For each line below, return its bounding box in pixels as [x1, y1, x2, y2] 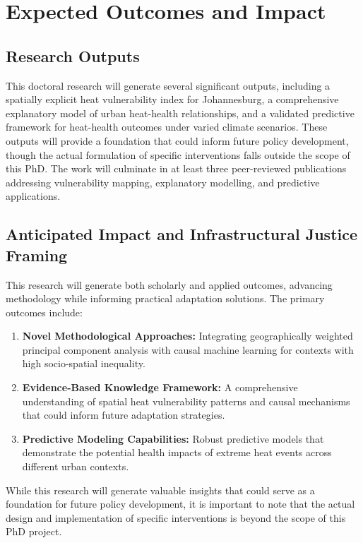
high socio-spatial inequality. [22, 356, 145, 371]
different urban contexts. [22, 459, 129, 474]
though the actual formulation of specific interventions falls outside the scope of [6, 147, 350, 162]
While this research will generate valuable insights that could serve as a [6, 482, 315, 497]
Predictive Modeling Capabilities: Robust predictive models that [22, 431, 324, 446]
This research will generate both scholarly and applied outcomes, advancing [6, 277, 333, 292]
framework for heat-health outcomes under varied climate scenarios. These [6, 119, 328, 134]
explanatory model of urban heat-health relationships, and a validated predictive [6, 105, 355, 120]
